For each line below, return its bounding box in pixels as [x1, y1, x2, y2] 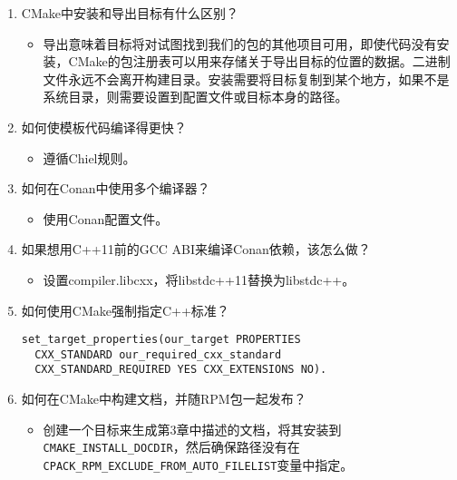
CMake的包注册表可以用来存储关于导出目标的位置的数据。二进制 [68, 52, 451, 71]
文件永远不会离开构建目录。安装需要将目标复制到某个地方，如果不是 [43, 69, 450, 88]
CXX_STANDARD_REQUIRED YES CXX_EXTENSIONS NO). [34, 363, 327, 377]
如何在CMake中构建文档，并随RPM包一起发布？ [21, 389, 306, 408]
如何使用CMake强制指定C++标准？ [21, 300, 229, 319]
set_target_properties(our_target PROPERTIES [21, 333, 301, 347]
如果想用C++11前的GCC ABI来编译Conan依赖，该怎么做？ [21, 240, 371, 259]
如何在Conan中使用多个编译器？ [21, 179, 210, 198]
